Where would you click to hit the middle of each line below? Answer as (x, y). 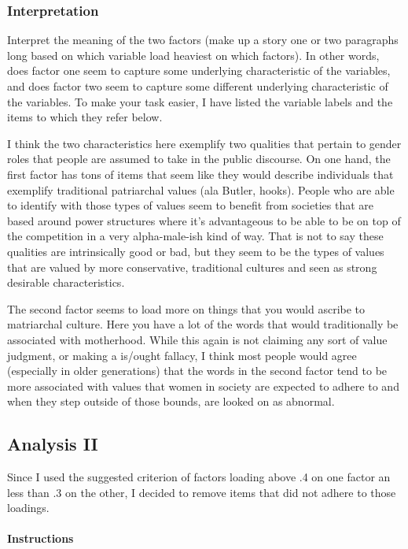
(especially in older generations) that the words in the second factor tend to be (197, 371)
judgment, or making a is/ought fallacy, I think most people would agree (182, 355)
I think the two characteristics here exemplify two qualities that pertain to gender (204, 143)
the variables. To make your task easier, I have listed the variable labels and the (200, 101)
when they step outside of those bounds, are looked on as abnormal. (171, 401)
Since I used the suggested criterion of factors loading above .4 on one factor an (199, 477)
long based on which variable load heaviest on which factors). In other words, (193, 55)
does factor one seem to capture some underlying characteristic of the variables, (199, 70)
